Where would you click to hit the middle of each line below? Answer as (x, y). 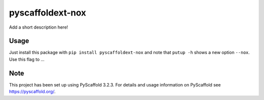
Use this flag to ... (27, 59)
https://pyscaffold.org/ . (32, 92)
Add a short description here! (39, 27)
